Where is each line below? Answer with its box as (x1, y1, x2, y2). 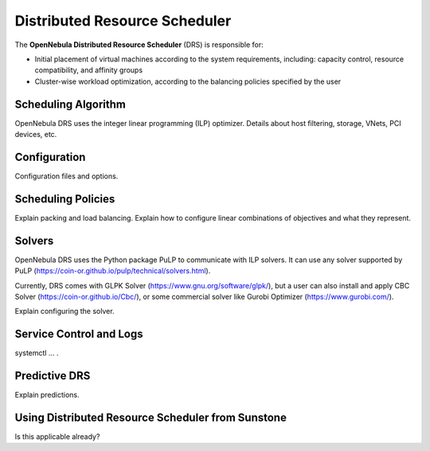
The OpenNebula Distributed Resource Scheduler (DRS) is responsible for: (14, 40, 264, 49)
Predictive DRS (14, 369, 91, 382)
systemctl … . (14, 348, 59, 358)
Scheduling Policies (14, 192, 115, 206)
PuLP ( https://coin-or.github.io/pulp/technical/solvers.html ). (14, 266, 211, 276)
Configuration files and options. (14, 171, 119, 181)
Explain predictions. (14, 390, 80, 400)
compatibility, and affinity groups (34, 65, 143, 75)
